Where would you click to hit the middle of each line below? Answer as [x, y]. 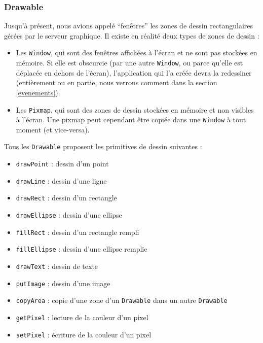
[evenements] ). [38, 92]
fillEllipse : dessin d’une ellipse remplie [82, 249]
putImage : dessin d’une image [63, 283]
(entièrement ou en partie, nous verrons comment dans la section [117, 82]
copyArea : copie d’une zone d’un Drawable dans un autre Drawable [122, 300]
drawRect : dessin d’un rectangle [66, 198]
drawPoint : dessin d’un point [62, 164]
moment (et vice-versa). [53, 129]
